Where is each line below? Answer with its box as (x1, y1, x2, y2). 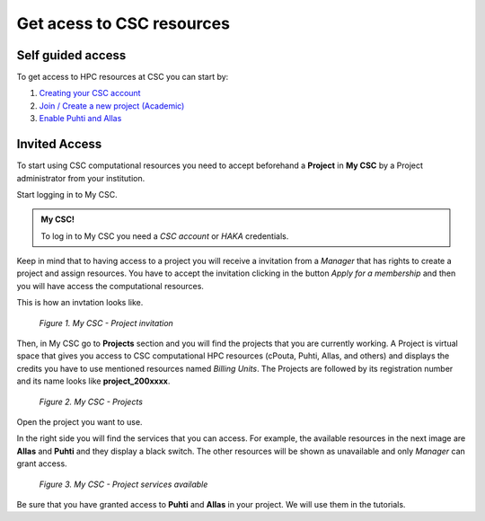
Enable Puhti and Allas (39, 113, 122, 124)
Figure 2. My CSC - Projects (39, 396, 144, 407)
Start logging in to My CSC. (16, 189, 119, 199)
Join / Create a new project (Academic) (39, 100, 185, 111)
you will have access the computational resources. (16, 280, 204, 291)
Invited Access (16, 137, 102, 152)
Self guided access (16, 48, 127, 63)
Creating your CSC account (39, 88, 141, 99)
